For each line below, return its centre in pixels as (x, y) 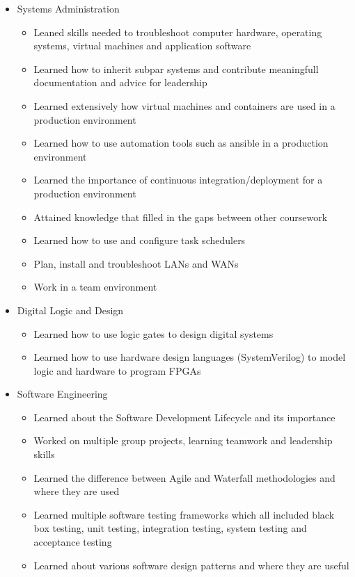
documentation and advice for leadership (120, 82)
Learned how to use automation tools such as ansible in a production (181, 143)
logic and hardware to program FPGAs (117, 370)
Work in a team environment (95, 287)
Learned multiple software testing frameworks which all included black (184, 514)
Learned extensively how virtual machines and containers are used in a (184, 105)
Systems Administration (68, 8)
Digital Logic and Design (70, 310)
